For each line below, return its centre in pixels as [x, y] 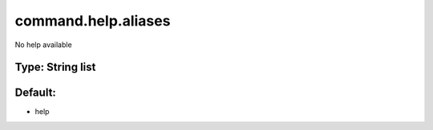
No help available [43, 45]
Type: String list [55, 67]
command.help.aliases [93, 21]
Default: [35, 93]
